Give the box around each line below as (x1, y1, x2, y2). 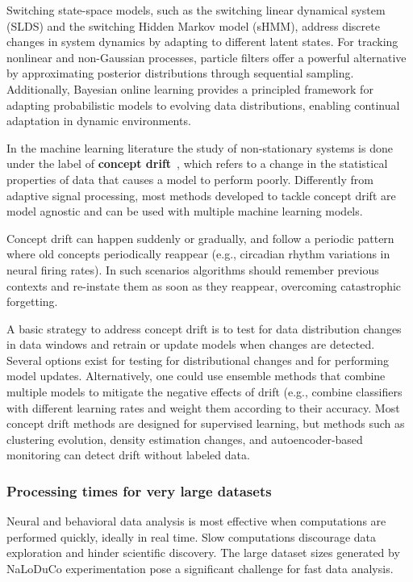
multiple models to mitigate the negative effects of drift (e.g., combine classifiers (6, 383, 403, 400)
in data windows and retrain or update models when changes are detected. (6, 336, 375, 353)
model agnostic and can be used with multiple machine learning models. (6, 203, 363, 220)
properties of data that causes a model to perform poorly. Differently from (6, 170, 373, 187)
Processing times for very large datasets (6, 480, 272, 500)
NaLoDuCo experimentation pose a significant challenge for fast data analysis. (6, 560, 394, 577)
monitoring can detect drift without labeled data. (6, 446, 250, 463)
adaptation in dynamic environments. (6, 112, 191, 129)
